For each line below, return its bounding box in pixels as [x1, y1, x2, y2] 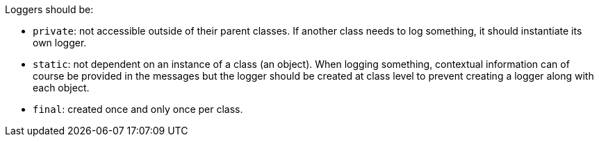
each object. [33, 82, 90, 94]
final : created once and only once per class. [33, 103, 243, 115]
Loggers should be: [5, 3, 94, 15]
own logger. [33, 37, 87, 48]
